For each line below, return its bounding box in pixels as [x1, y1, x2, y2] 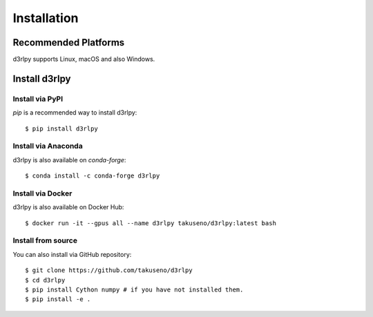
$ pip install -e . [25, 296, 91, 303]
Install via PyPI [12, 94, 64, 104]
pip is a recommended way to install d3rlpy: [12, 108, 137, 117]
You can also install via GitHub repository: [12, 250, 132, 258]
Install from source [12, 236, 77, 245]
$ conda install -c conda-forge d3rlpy [25, 172, 160, 180]
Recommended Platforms [12, 37, 125, 48]
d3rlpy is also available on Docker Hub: [12, 203, 124, 211]
